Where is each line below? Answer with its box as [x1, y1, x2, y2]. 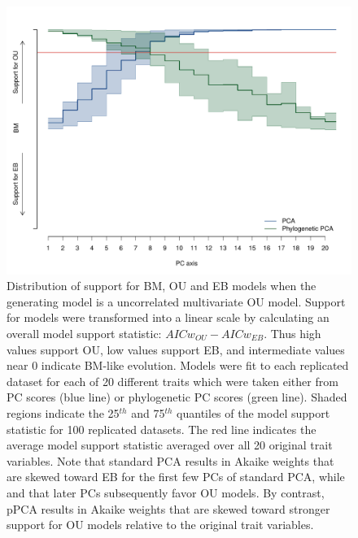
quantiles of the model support [177, 404, 330, 421]
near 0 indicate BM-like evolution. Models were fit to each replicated [7, 357, 349, 374]
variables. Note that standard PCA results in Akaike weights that [7, 452, 334, 469]
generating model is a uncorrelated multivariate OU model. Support [7, 293, 346, 310]
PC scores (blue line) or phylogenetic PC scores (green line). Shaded [7, 388, 347, 406]
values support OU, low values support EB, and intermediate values [7, 341, 345, 358]
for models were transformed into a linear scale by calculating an [7, 309, 330, 326]
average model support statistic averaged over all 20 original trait [7, 436, 333, 453]
